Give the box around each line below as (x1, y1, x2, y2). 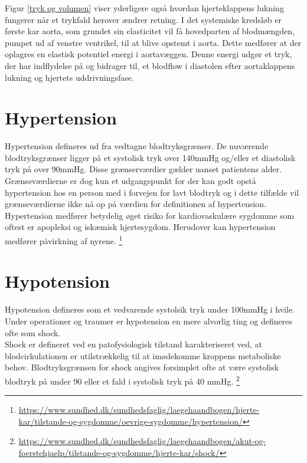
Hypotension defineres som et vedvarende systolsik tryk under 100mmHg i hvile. (5, 303, 295, 316)
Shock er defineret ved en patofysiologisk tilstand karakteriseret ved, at (5, 338, 263, 350)
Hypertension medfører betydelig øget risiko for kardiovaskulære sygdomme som (5, 209, 295, 221)
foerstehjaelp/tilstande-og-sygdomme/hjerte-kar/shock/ (18, 446, 220, 458)
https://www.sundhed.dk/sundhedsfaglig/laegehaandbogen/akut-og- (18, 435, 266, 447)
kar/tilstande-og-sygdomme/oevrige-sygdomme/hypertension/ (18, 415, 243, 427)
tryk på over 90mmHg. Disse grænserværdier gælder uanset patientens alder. (5, 163, 282, 175)
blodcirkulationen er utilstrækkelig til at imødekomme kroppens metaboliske (5, 349, 281, 362)
